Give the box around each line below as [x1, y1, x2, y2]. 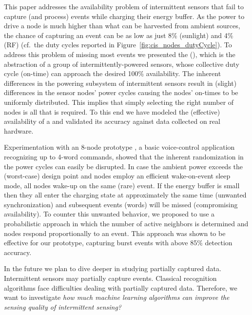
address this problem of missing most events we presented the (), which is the [4, 49, 235, 59]
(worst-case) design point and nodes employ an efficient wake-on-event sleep [4, 171, 231, 181]
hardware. [4, 125, 34, 136]
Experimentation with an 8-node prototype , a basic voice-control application [4, 142, 235, 152]
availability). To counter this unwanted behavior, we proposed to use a [4, 209, 215, 219]
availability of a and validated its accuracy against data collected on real [4, 116, 220, 126]
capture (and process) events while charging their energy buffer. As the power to [4, 11, 245, 21]
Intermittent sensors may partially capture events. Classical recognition [4, 273, 217, 283]
